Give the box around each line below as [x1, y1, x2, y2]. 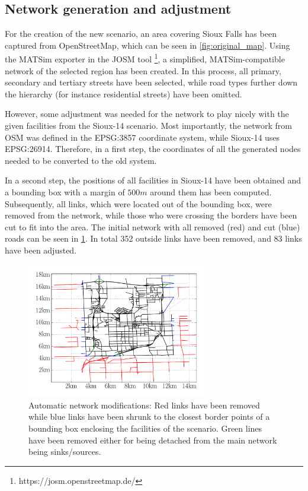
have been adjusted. [5, 243, 77, 256]
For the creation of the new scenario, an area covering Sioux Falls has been [5, 27, 277, 40]
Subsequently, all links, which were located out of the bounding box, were [5, 197, 272, 210]
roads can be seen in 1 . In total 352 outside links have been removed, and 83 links [5, 232, 302, 245]
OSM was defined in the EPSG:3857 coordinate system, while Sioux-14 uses [5, 131, 280, 143]
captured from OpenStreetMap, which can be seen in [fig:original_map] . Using [5, 39, 290, 51]
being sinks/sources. [28, 445, 101, 458]
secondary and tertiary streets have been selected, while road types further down [5, 76, 298, 88]
